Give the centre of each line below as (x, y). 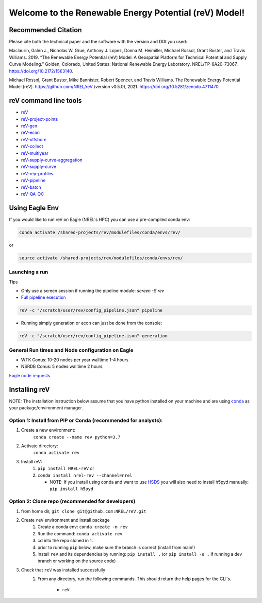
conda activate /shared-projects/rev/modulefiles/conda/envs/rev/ (100, 232)
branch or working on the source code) (77, 561)
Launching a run (29, 272)
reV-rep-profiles (37, 173)
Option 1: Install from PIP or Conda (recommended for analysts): (86, 420)
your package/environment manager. (46, 408)
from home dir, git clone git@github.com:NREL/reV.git (84, 511)
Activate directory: (40, 446)
